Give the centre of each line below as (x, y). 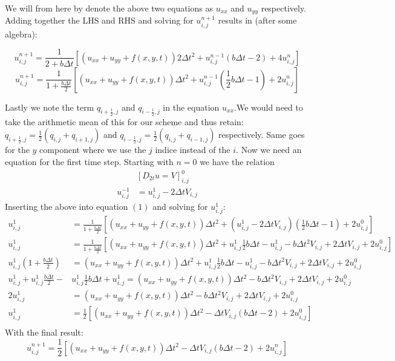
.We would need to (269, 107)
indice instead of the (193, 150)
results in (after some (257, 20)
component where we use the (93, 150)
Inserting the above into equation (67, 207)
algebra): (21, 34)
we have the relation (237, 161)
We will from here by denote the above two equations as (109, 8)
